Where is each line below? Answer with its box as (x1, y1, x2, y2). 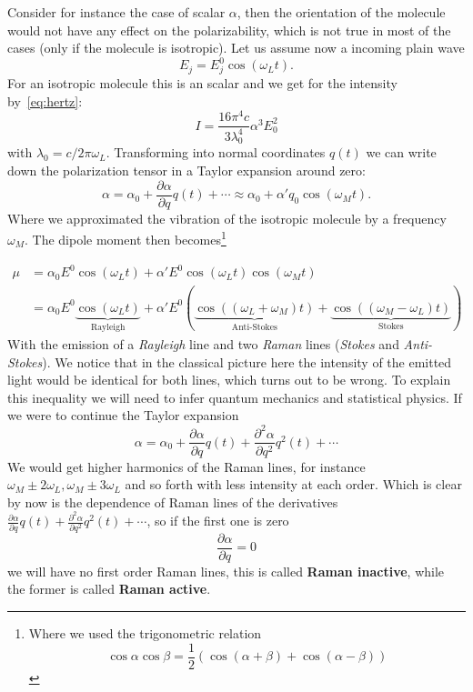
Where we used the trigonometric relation (28, 624, 262, 642)
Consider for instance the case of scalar (7, 3, 226, 21)
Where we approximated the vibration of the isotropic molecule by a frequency (7, 208, 447, 227)
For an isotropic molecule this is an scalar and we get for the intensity (7, 74, 398, 93)
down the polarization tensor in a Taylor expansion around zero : (7, 161, 366, 180)
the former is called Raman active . (7, 579, 211, 598)
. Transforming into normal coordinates (106, 143, 326, 162)
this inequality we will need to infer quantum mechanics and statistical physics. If (7, 387, 462, 406)
